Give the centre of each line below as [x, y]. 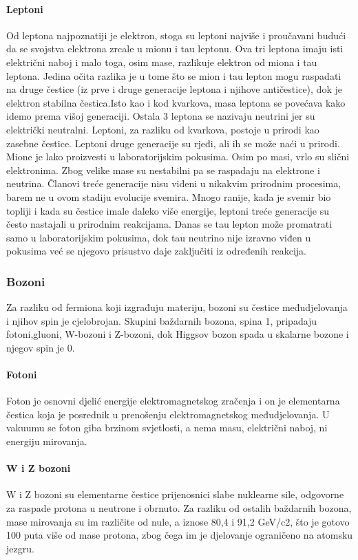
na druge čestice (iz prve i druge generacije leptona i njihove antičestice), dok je [174, 89]
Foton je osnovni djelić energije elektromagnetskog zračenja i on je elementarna [173, 401]
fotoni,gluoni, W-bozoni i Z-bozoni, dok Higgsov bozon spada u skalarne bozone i [178, 334]
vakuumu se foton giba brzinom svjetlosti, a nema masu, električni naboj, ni [167, 428]
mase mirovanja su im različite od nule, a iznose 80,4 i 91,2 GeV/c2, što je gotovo [178, 521]
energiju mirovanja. [47, 441]
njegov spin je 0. [41, 347]
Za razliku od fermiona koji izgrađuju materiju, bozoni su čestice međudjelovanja [177, 307]
